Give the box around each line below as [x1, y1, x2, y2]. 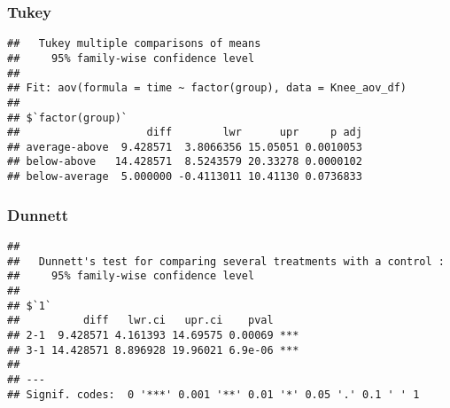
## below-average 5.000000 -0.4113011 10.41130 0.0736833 [7, 170, 362, 184]
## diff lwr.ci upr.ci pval [7, 314, 274, 327]
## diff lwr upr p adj [7, 126, 362, 139]
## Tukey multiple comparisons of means [7, 37, 261, 51]
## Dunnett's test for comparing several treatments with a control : [7, 255, 445, 268]
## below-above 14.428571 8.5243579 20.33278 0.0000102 [7, 155, 362, 169]
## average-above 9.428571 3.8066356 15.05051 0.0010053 [7, 140, 362, 153]
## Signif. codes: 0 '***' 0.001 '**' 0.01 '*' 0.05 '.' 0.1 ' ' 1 [7, 388, 420, 401]
